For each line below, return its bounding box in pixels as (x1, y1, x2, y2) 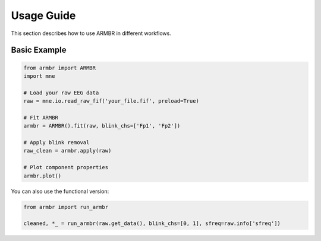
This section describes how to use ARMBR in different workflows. (11, 30, 172, 37)
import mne (23, 72, 55, 80)
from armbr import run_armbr (23, 204, 109, 210)
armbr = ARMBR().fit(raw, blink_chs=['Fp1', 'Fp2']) (23, 122, 181, 129)
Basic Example (11, 45, 67, 55)
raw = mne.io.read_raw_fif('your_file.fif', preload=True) (23, 98, 199, 104)
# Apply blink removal (23, 139, 90, 146)
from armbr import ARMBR (23, 64, 96, 71)
